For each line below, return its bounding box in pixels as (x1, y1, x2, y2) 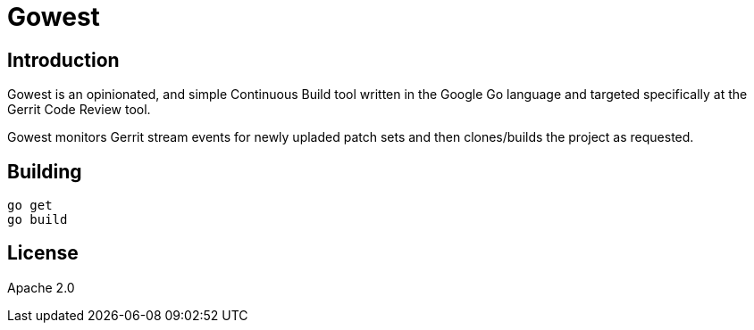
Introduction (7, 48, 120, 71)
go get (7, 198, 53, 213)
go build (7, 212, 68, 227)
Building (7, 160, 82, 183)
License (7, 242, 79, 265)
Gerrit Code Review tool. (7, 102, 151, 118)
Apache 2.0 (7, 279, 75, 295)
